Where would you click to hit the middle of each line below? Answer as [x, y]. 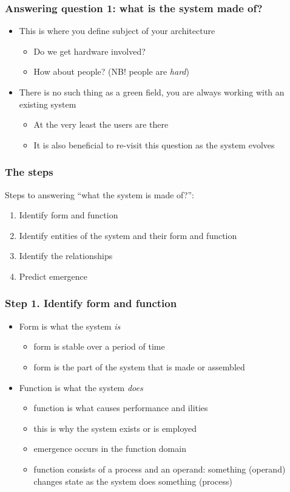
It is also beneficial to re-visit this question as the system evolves [154, 144]
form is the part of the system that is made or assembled [139, 366]
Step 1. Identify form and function [91, 303]
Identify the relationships [66, 256]
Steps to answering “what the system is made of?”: [99, 194]
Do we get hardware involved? [89, 51]
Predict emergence [53, 276]
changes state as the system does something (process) [133, 481]
